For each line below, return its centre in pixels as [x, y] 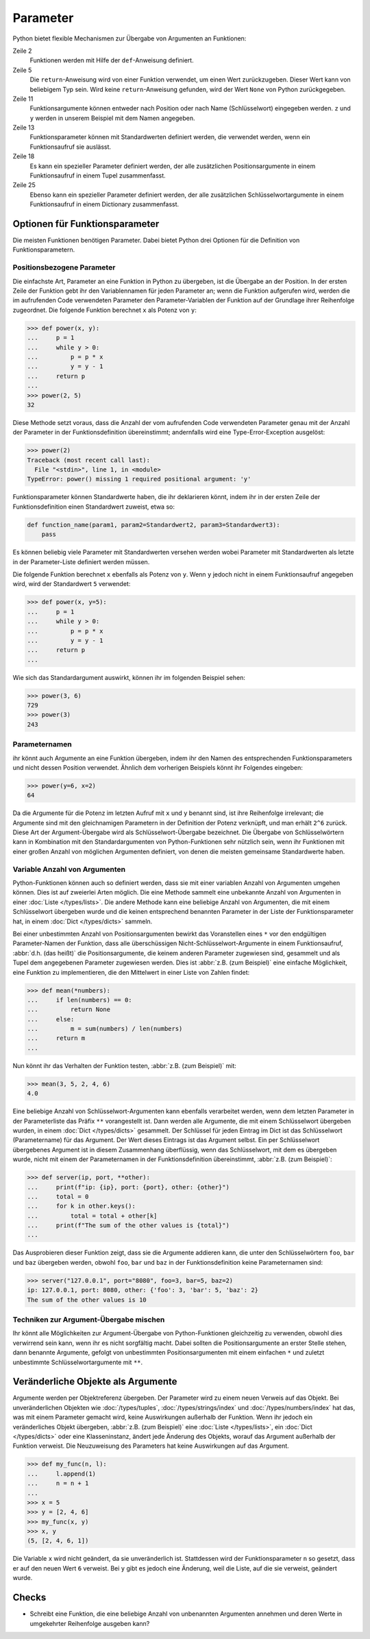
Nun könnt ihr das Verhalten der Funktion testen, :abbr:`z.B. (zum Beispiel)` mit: [124, 1065]
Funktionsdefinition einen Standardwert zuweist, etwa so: [94, 507]
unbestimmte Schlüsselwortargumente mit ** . [78, 1362]
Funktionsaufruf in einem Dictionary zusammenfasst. [104, 204]
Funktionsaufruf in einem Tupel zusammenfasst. [98, 175]
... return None [69, 1010]
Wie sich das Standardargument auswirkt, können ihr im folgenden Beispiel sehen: [129, 677]
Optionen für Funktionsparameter [86, 224]
